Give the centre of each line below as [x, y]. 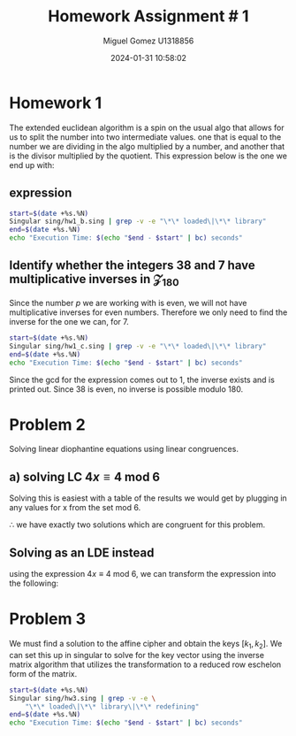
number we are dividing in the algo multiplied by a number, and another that [147, 146]
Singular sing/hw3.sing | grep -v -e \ [83, 698]
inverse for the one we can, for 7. [69, 322]
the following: [34, 583]
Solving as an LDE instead [82, 552]
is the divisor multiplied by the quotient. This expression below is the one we [148, 156]
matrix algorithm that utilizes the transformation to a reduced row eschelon [145, 664]
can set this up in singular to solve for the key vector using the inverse [137, 655]
